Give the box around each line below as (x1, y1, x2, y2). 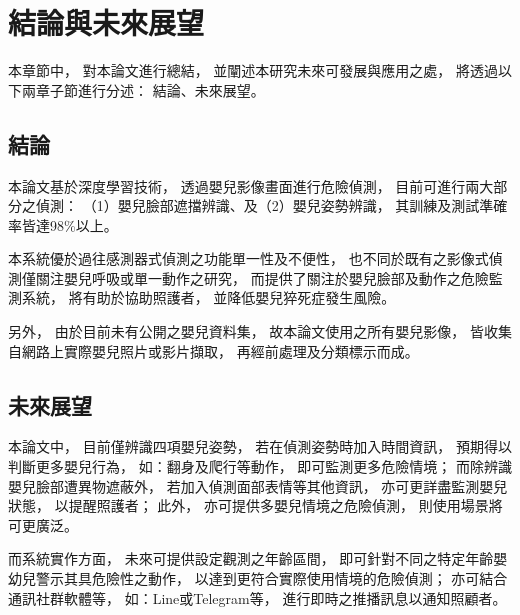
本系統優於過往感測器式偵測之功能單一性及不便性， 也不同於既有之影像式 (8, 248, 489, 269)
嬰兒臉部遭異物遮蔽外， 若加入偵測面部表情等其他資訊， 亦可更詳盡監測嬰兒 (8, 475, 508, 496)
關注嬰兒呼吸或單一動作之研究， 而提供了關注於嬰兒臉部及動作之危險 (35, 267, 489, 288)
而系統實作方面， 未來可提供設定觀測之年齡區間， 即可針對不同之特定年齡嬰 (8, 548, 508, 569)
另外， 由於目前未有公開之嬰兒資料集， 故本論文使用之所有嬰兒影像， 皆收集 (8, 321, 512, 342)
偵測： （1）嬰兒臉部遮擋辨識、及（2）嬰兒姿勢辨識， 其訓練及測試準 (35, 195, 494, 216)
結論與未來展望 (8, 2, 205, 43)
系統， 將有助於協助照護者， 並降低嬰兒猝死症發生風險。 (21, 287, 396, 308)
